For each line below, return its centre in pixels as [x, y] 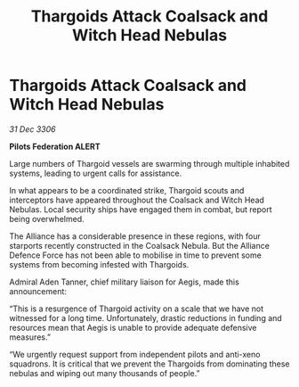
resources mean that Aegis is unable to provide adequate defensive [133, 327]
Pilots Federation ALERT [55, 146]
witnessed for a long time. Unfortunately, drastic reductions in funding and [145, 317]
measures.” [30, 337]
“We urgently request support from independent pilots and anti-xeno [135, 354]
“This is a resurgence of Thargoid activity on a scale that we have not [137, 309]
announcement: [38, 291]
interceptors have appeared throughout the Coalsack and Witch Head [137, 200]
